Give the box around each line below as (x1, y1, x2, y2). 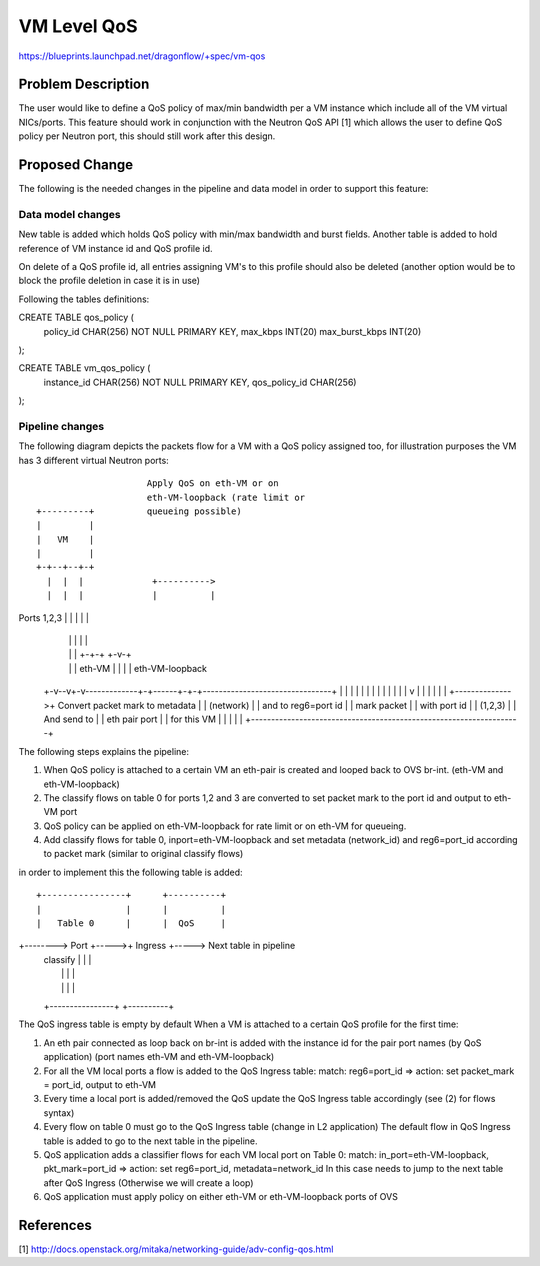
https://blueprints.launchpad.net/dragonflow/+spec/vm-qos (18, 50, 266, 62)
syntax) (43, 1106, 75, 1119)
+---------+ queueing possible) (36, 505, 242, 517)
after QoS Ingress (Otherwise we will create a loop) (43, 1176, 254, 1189)
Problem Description (18, 76, 150, 93)
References (18, 1216, 92, 1234)
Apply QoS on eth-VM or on (146, 478, 279, 489)
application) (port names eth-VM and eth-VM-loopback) (43, 1051, 275, 1063)
